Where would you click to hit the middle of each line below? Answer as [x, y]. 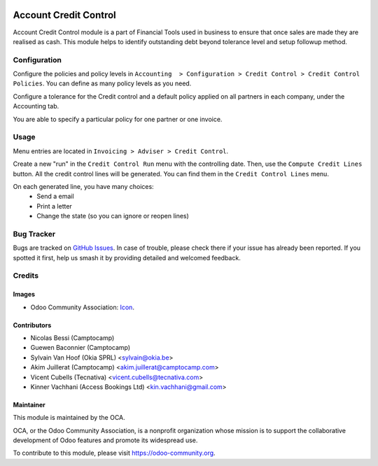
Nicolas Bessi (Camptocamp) [72, 338]
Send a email [55, 197]
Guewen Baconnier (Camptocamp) [80, 348]
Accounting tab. [36, 106]
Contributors [32, 325]
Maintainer [29, 404]
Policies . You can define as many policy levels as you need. [102, 83]
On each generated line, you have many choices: [83, 186]
